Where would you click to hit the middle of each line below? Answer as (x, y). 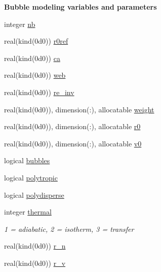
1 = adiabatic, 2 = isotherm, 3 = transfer (69, 229)
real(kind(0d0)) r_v (35, 263)
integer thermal (28, 212)
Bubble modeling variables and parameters (80, 7)
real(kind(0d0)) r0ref (36, 41)
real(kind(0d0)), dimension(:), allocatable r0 (72, 126)
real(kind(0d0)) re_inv (39, 92)
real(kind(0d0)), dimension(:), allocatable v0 (73, 143)
